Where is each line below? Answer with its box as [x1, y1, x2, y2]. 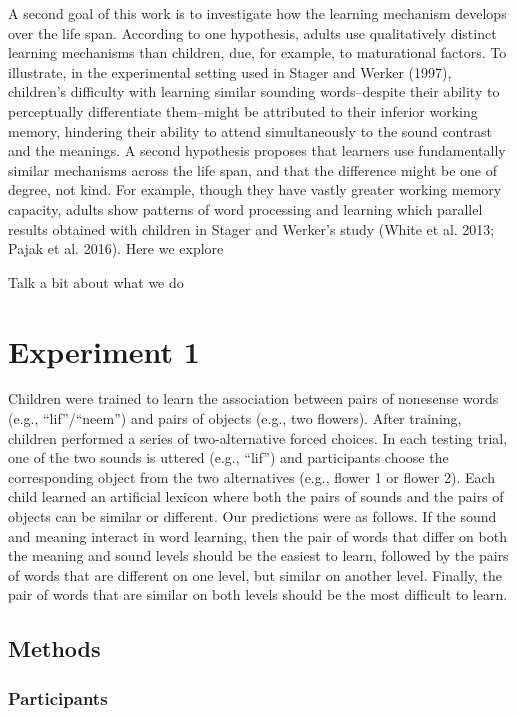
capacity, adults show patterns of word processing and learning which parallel [8, 198, 483, 219]
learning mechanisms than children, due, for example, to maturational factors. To [8, 42, 507, 63]
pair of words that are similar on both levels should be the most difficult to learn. [8, 584, 508, 605]
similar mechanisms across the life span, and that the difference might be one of [8, 159, 497, 180]
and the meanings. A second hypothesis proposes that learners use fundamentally [8, 140, 506, 161]
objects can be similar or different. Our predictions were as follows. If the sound [8, 506, 497, 526]
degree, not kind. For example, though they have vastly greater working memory [8, 179, 502, 200]
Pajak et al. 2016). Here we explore [8, 238, 224, 259]
